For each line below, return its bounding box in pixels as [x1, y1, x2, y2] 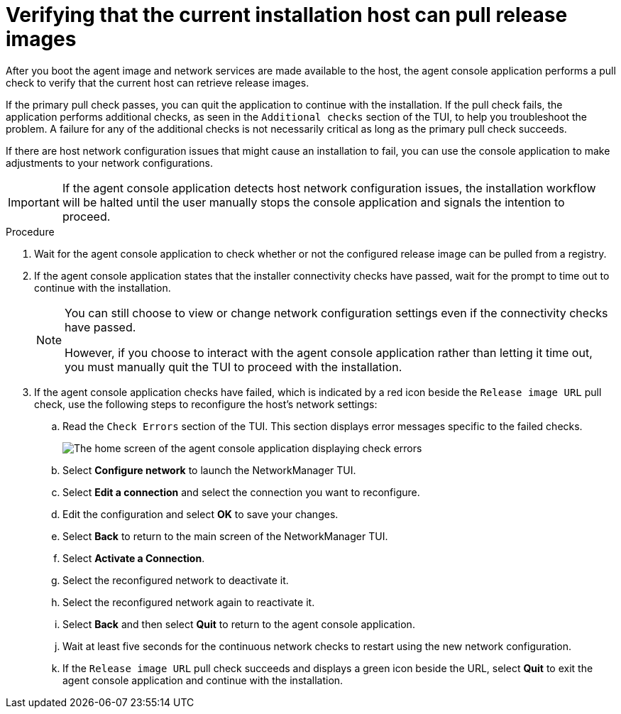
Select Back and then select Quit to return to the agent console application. [62, 617, 415, 630]
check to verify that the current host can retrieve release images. [6, 76, 309, 89]
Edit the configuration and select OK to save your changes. [62, 507, 339, 520]
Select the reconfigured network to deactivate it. [62, 573, 289, 586]
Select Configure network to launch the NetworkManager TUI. [62, 463, 356, 476]
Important [8, 194, 60, 209]
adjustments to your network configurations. [6, 156, 214, 169]
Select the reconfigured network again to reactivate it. [62, 595, 315, 608]
